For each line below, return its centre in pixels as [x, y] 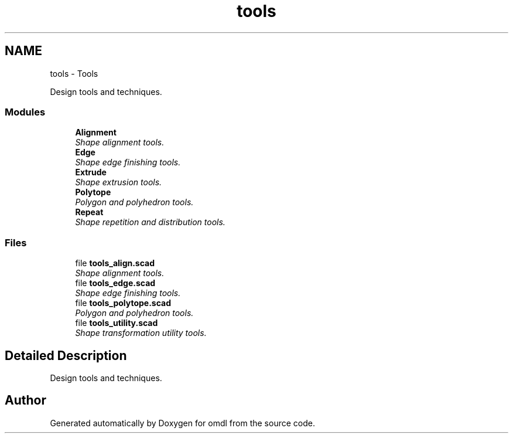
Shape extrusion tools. [119, 182]
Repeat [89, 212]
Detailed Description [66, 355]
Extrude [91, 172]
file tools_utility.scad [117, 323]
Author [25, 400]
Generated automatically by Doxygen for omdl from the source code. [182, 423]
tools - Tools [74, 73]
